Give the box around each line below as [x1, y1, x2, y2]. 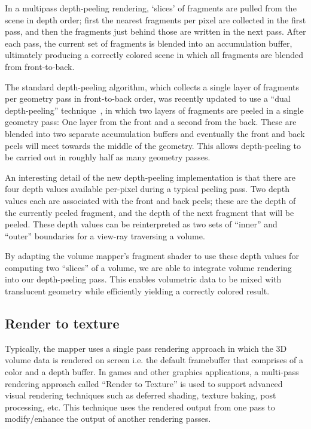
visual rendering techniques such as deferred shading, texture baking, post [5, 389, 276, 401]
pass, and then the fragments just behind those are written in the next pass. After [5, 25, 306, 38]
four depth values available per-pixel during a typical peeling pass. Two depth [5, 182, 289, 195]
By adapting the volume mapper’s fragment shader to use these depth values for [5, 250, 299, 262]
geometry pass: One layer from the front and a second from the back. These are [5, 115, 297, 128]
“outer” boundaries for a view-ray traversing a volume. [5, 229, 205, 242]
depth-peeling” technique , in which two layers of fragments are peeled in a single [5, 104, 304, 116]
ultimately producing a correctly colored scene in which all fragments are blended [5, 48, 303, 61]
